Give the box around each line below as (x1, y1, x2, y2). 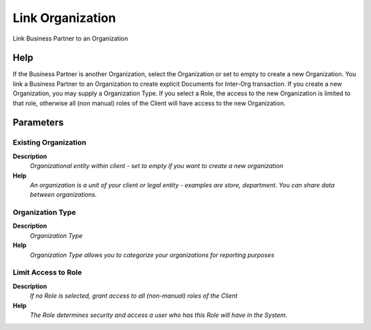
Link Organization (12, 10, 116, 25)
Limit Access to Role (12, 268, 82, 277)
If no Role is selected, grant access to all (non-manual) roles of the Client (30, 292, 238, 300)
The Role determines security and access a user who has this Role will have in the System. (30, 311, 288, 319)
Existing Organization (12, 138, 87, 148)
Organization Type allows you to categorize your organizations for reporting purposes (30, 250, 275, 259)
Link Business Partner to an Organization (12, 34, 128, 43)
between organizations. (30, 191, 98, 199)
